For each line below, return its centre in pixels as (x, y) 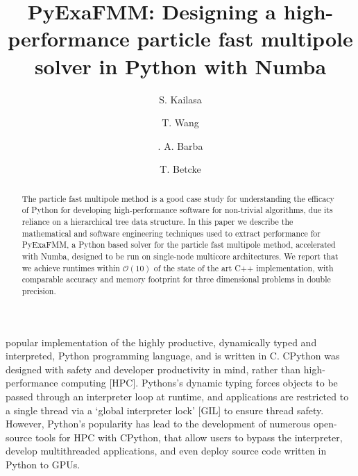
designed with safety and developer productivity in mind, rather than (153, 369)
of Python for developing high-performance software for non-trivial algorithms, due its (177, 210)
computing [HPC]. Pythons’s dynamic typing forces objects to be (199, 383)
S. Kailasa (180, 99)
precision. (39, 290)
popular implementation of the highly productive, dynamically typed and (161, 342)
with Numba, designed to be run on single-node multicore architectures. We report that (180, 256)
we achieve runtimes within (71, 267)
